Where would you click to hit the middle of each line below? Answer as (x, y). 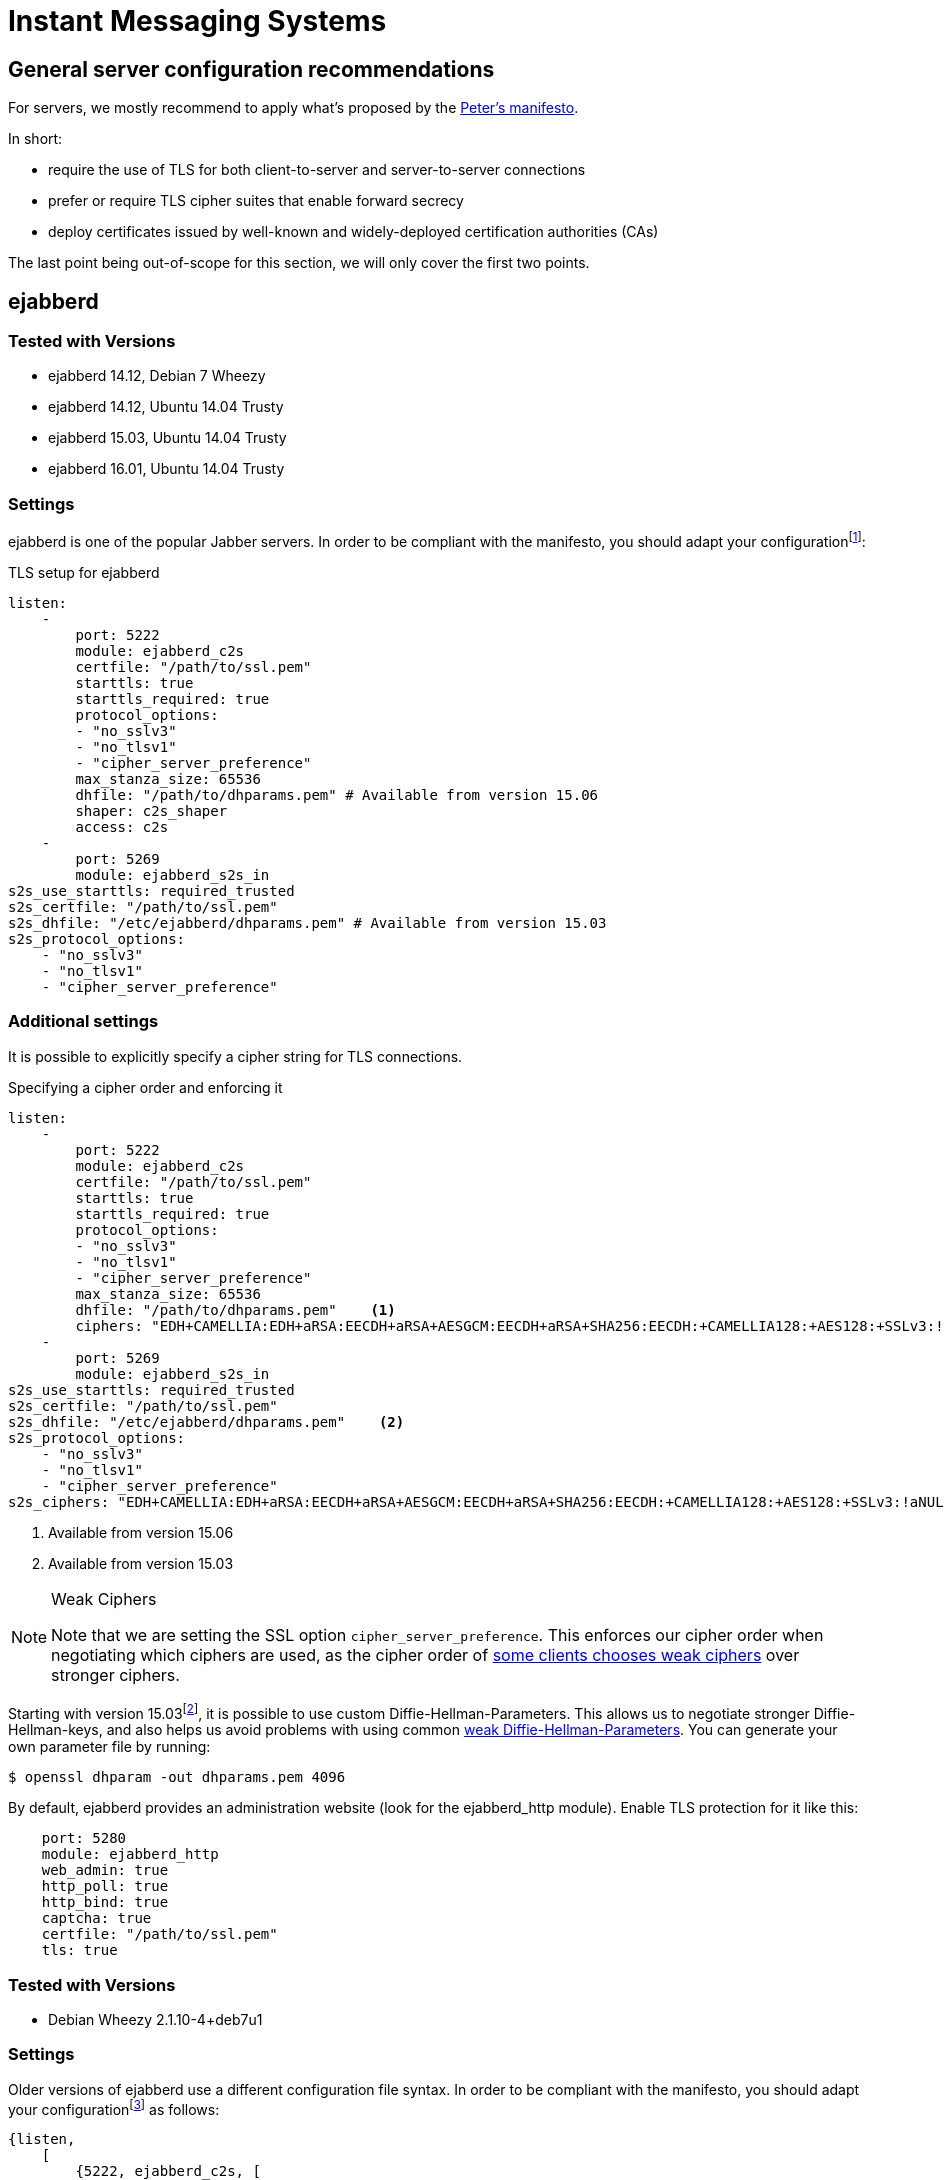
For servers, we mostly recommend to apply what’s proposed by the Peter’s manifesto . (293, 108)
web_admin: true (105, 1870)
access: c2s (122, 826)
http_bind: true (105, 1902)
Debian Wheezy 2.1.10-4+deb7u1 (155, 2019)
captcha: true (96, 1918)
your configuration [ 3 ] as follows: (114, 2107)
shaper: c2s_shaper (151, 810)
